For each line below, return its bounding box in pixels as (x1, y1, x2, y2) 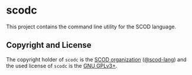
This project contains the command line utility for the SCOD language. (6, 23, 176, 30)
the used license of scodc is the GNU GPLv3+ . (6, 62, 118, 69)
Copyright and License (6, 40, 92, 50)
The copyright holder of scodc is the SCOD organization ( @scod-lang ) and (6, 56, 187, 63)
